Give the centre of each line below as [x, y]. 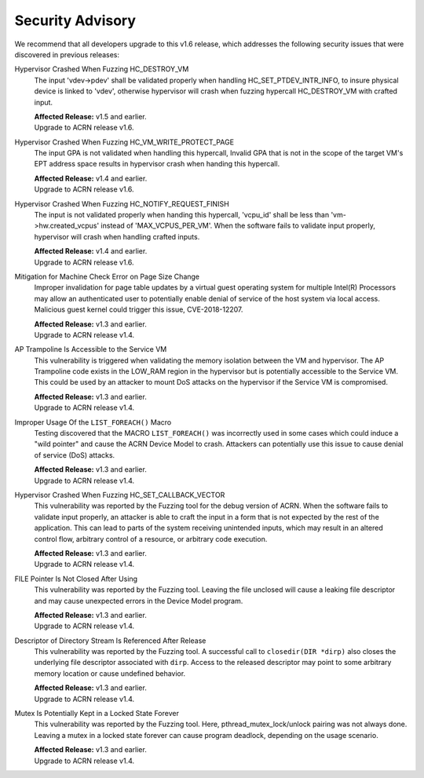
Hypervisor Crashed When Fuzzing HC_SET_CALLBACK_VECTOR [120, 495]
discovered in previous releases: [67, 54]
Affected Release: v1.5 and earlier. [90, 116]
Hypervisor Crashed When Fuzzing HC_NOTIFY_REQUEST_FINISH [122, 203]
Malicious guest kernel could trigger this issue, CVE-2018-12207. [139, 309]
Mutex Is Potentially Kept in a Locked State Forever [97, 714]
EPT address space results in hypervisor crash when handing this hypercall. [157, 164]
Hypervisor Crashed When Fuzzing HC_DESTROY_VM [102, 69]
